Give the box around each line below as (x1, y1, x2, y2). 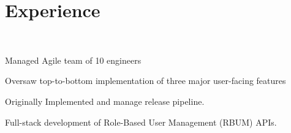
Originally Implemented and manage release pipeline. (5, 94, 205, 107)
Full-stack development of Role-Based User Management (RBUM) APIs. (5, 115, 277, 128)
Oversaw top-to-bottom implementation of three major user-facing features (5, 74, 286, 87)
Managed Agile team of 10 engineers (5, 53, 142, 66)
